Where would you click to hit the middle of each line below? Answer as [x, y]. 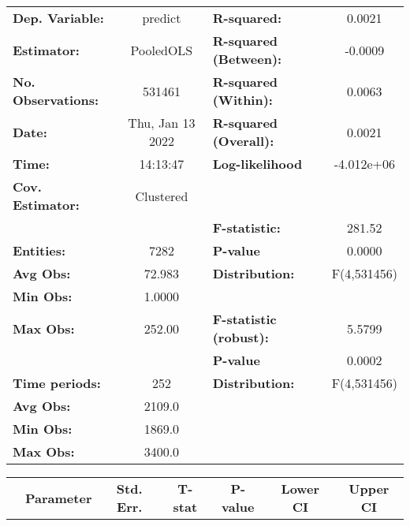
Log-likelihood [257, 164]
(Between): [247, 59]
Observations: [56, 100]
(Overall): [243, 141]
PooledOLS [162, 50]
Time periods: [57, 383]
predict [162, 18]
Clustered [162, 196]
